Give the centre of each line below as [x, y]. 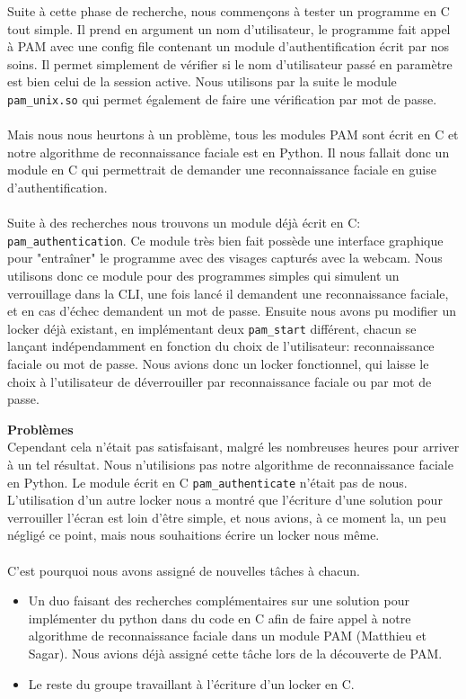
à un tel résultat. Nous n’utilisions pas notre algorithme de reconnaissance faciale [230, 465]
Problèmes [40, 429]
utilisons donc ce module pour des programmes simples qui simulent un [203, 276]
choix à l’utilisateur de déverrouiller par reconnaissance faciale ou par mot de [220, 381]
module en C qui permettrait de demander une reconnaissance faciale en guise [222, 170]
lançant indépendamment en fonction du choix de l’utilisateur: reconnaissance [221, 346]
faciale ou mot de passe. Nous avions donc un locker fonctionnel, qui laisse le [218, 364]
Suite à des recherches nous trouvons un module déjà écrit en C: [184, 223]
